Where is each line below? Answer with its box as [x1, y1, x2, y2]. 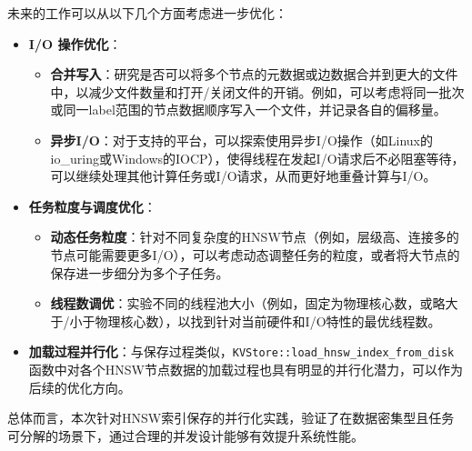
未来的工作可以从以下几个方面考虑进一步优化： [7, 4, 287, 22]
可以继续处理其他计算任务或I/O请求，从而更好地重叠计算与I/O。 [50, 166, 437, 185]
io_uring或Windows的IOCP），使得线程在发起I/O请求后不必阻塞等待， [50, 148, 465, 167]
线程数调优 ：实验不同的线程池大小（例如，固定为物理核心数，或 [50, 294, 433, 313]
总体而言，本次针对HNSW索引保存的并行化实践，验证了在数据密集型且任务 [7, 408, 455, 427]
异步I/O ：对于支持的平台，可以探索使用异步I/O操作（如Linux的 [50, 130, 433, 149]
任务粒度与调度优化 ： [28, 196, 156, 215]
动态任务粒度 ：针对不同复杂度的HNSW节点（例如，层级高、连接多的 [50, 227, 459, 246]
